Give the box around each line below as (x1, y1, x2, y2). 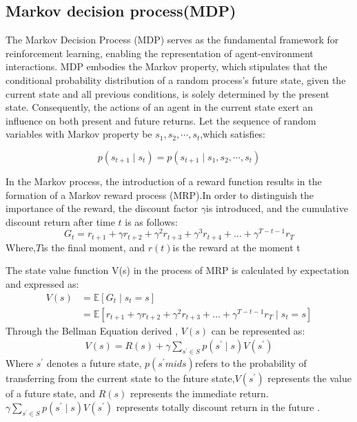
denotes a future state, (46, 356, 142, 370)
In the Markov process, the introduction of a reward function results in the (6, 173, 322, 188)
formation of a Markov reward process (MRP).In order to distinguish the (6, 187, 314, 202)
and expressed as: (6, 277, 79, 291)
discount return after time (6, 214, 115, 229)
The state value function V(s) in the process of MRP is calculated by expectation (6, 263, 349, 277)
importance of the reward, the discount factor (6, 201, 198, 215)
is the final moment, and (41, 240, 145, 254)
